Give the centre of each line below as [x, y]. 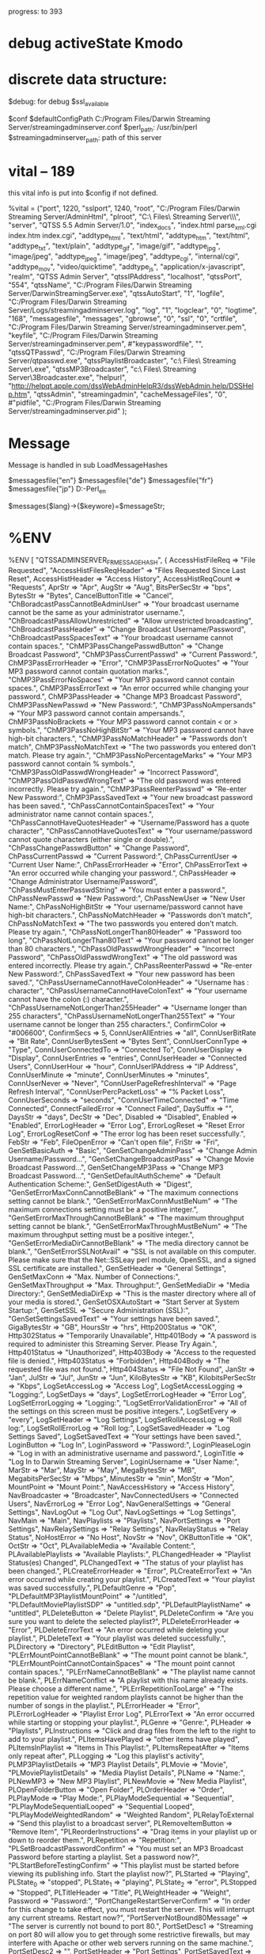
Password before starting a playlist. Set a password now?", [104, 1857]
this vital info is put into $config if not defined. [83, 193]
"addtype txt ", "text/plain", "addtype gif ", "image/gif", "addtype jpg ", [114, 247]
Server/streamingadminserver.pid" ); [68, 412]
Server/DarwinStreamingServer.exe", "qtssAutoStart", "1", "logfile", [116, 294]
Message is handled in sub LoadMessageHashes [88, 465]
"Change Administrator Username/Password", [83, 881]
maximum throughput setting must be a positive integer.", [101, 1235]
